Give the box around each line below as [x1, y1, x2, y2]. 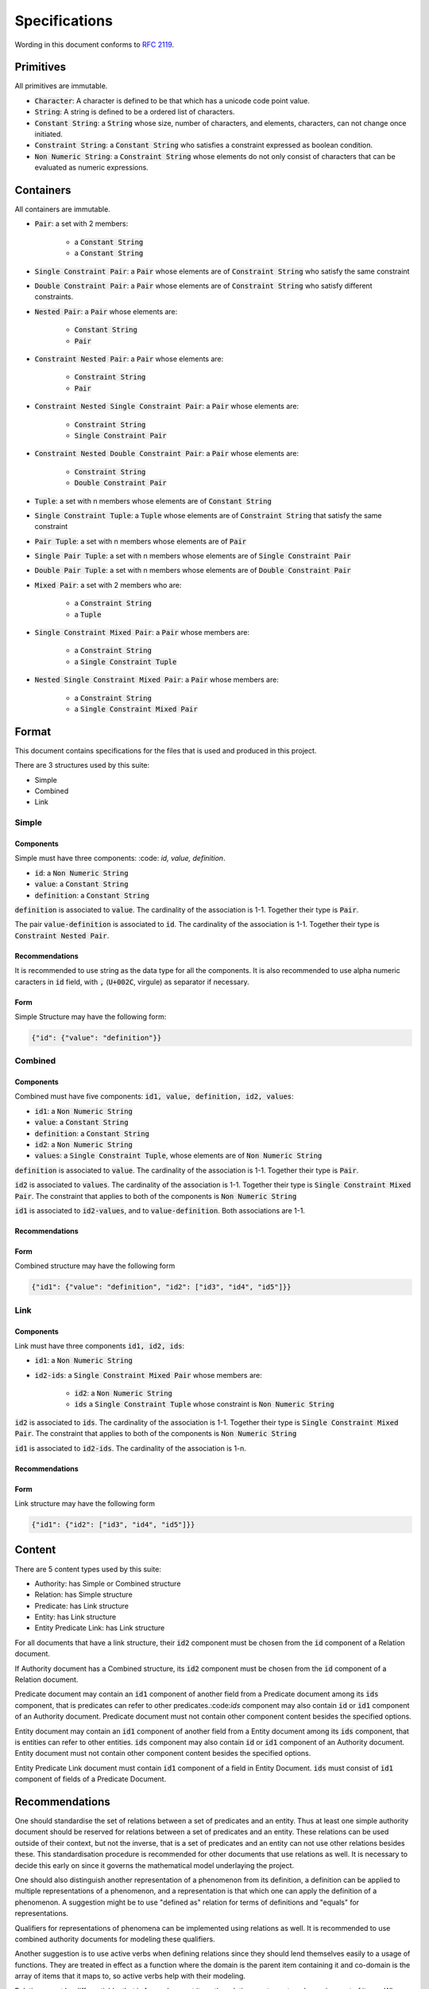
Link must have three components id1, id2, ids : [14, 1341, 185, 1350]
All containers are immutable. [14, 204, 110, 214]
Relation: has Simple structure [34, 1590, 133, 1599]
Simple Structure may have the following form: [14, 1011, 167, 1022]
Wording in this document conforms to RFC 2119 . [14, 40, 175, 49]
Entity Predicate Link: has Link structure [34, 1623, 165, 1633]
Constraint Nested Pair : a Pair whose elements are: [34, 354, 224, 364]
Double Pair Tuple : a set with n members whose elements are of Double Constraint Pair [34, 566, 351, 575]
